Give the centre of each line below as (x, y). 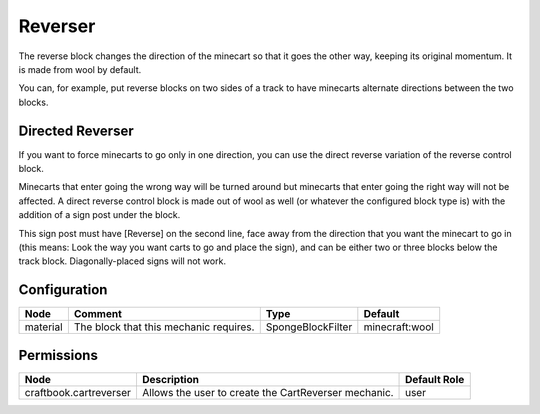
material (44, 327)
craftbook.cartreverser (78, 392)
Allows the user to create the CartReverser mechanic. (267, 392)
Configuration (63, 290)
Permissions (58, 355)
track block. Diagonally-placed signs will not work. (122, 261)
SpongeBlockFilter (309, 327)
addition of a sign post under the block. (99, 215)
